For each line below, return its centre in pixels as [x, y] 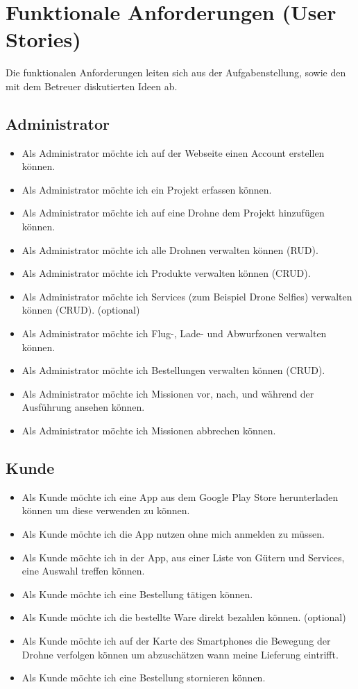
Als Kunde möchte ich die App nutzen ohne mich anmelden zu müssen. [173, 534]
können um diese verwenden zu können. [106, 510]
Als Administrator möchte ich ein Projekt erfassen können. [147, 189]
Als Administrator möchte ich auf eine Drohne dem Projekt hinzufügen [173, 213]
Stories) [43, 39]
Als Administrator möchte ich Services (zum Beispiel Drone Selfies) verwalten [187, 296]
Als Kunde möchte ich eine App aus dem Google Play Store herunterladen [180, 496]
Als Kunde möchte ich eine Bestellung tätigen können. [137, 594]
